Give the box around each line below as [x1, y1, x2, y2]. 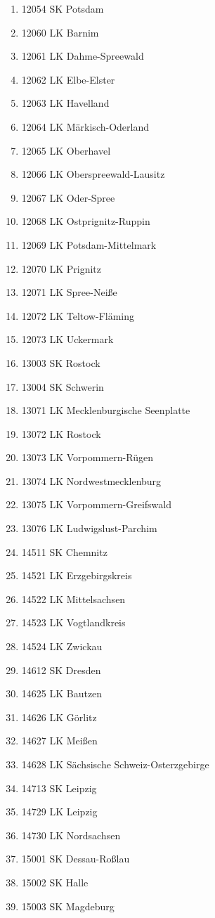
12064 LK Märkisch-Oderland [21, 119, 149, 134]
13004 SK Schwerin [21, 379, 104, 394]
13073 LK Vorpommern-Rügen [21, 450, 153, 465]
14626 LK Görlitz [21, 709, 97, 724]
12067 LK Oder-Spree [21, 190, 115, 205]
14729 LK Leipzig [21, 804, 98, 819]
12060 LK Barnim [21, 25, 99, 39]
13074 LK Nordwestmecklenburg [21, 473, 162, 488]
